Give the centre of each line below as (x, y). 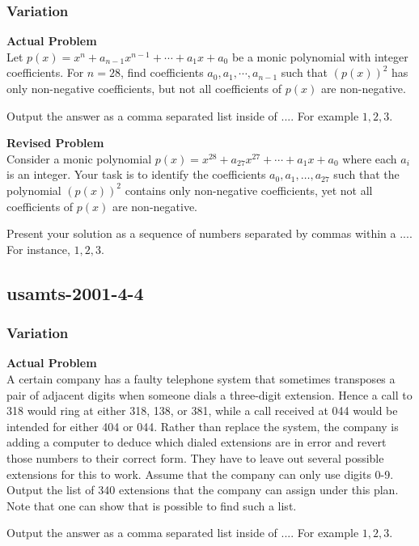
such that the (366, 174)
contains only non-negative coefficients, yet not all (249, 190)
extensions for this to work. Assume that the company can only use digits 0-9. (200, 474)
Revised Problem (55, 143)
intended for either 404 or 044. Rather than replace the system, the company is (203, 426)
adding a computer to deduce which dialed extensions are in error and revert (197, 442)
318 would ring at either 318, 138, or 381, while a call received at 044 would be (202, 411)
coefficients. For (45, 72)
